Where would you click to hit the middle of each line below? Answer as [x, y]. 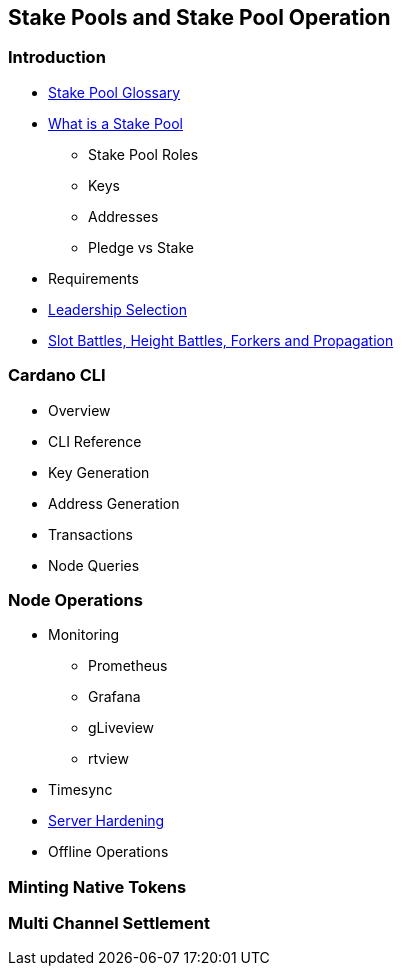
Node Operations [75, 599]
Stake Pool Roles [143, 154]
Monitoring [84, 635]
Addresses [123, 216]
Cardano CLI [57, 375]
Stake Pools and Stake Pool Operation [199, 17]
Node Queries [94, 565]
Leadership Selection [117, 309]
